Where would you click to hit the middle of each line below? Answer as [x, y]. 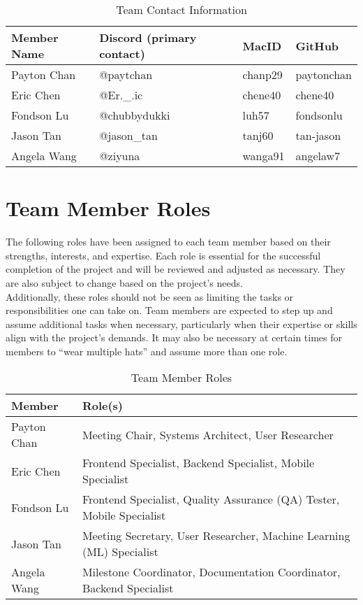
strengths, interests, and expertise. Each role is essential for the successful [163, 255]
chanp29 [262, 74]
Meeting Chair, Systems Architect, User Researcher [208, 434]
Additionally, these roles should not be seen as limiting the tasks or [150, 296]
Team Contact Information [181, 9]
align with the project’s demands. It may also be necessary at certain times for [174, 337]
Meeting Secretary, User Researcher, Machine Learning [216, 536]
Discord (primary [148, 37]
